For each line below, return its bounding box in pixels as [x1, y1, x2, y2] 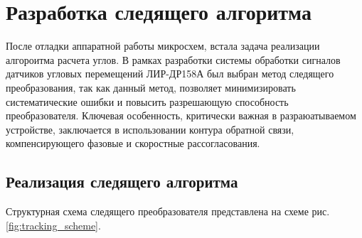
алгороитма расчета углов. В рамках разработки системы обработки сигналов [6, 52, 341, 67]
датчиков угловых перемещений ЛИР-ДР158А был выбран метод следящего [6, 66, 334, 81]
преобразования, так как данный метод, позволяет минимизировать [6, 80, 296, 94]
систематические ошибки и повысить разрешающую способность [6, 94, 289, 109]
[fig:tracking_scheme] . [6, 217, 101, 232]
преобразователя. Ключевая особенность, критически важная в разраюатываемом [6, 108, 356, 123]
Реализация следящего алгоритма [6, 171, 238, 193]
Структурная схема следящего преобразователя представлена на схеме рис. [6, 204, 330, 219]
